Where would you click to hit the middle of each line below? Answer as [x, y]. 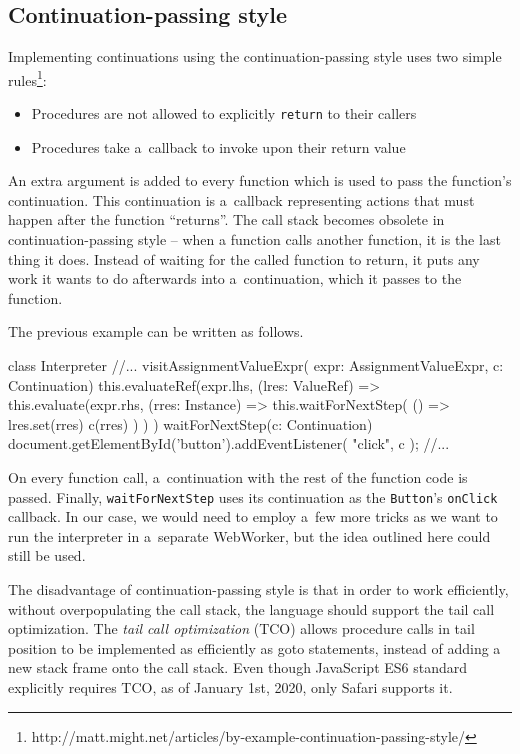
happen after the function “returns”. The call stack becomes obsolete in [226, 219]
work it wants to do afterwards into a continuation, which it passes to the [235, 278]
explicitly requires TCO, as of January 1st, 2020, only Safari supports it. [230, 687]
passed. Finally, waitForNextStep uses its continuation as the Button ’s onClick [253, 496]
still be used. [47, 555]
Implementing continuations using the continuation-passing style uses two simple [255, 56]
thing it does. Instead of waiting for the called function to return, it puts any [244, 258]
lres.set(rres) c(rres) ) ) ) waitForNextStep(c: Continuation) [190, 423]
